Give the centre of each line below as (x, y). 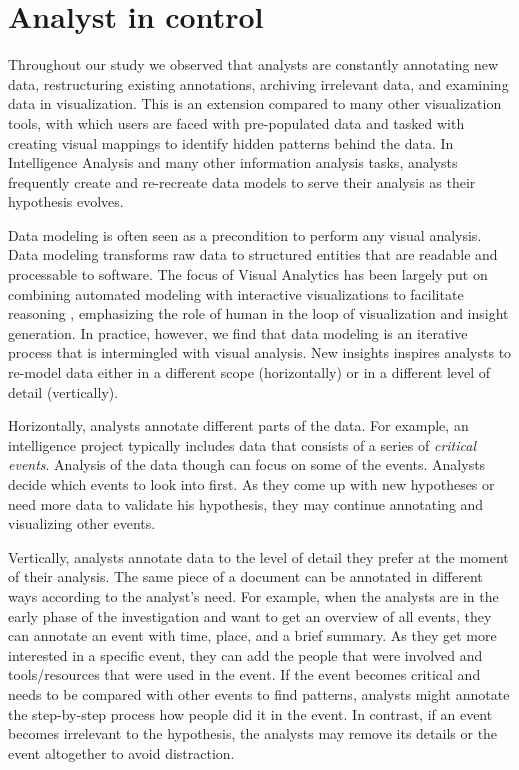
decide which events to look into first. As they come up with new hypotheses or (251, 484)
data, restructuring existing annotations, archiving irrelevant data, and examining (258, 83)
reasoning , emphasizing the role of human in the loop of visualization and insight (258, 313)
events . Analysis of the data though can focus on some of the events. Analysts (247, 464)
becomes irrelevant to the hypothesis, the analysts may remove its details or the (253, 733)
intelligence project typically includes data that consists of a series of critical (242, 444)
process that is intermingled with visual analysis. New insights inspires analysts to (260, 352)
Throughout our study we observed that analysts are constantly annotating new (253, 64)
